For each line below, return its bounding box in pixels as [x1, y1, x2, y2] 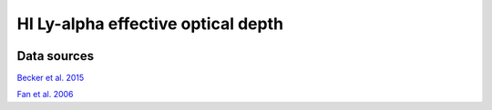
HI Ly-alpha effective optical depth [16, 14, 284, 34]
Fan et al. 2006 [16, 89, 74, 100]
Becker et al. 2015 [16, 73, 85, 84]
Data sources [16, 48, 95, 64]
